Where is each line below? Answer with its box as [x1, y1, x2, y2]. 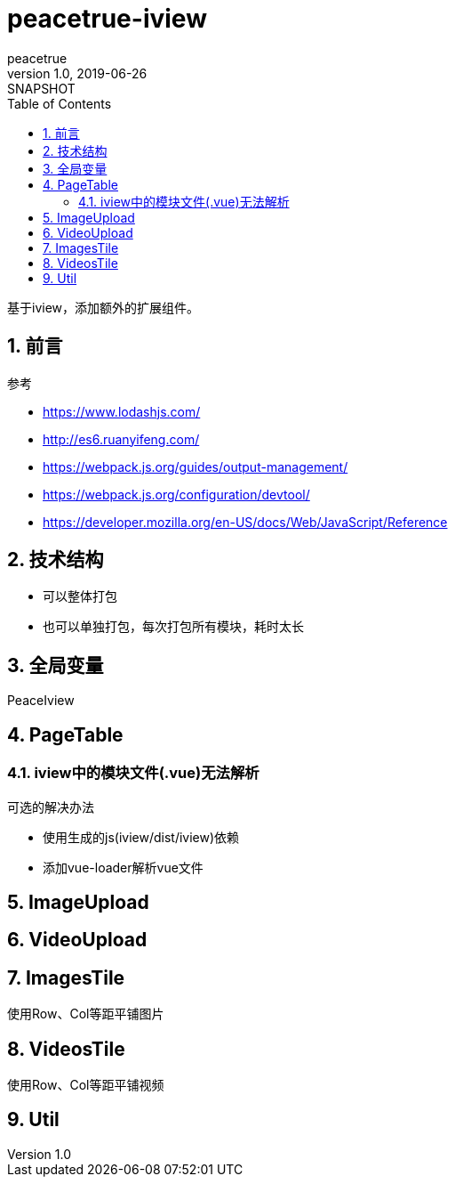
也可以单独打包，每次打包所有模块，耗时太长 [43, 619, 304, 635]
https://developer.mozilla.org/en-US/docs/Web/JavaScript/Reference [43, 514, 448, 530]
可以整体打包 [43, 588, 117, 604]
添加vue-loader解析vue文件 [43, 859, 204, 875]
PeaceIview [7, 693, 75, 709]
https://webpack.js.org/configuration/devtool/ [43, 486, 310, 502]
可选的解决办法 [7, 799, 94, 815]
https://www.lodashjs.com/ [43, 403, 201, 419]
